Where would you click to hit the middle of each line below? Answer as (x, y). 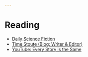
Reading (22, 25)
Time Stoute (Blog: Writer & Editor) (47, 44)
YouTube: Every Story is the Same (46, 49)
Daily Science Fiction (33, 39)
